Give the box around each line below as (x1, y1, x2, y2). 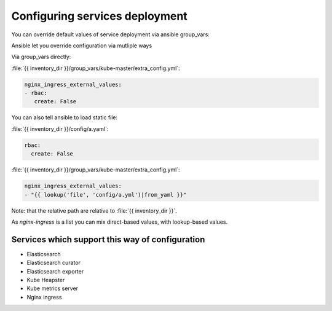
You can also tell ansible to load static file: (11, 114, 118, 121)
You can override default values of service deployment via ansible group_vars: (11, 31, 210, 38)
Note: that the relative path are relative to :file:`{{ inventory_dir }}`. (11, 207, 178, 215)
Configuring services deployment (11, 9, 188, 23)
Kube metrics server (26, 285, 79, 292)
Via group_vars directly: (11, 53, 71, 61)
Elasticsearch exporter (26, 267, 84, 275)
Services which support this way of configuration (11, 234, 205, 245)
